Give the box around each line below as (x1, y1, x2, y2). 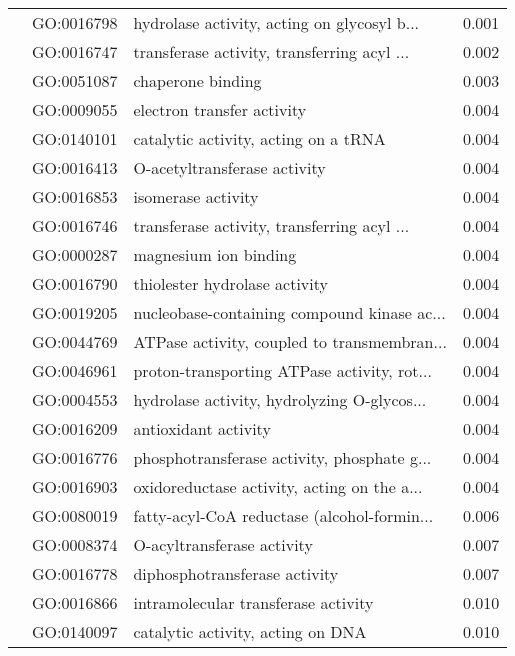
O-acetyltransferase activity (133, 156, 326, 179)
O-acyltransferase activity (133, 533, 313, 556)
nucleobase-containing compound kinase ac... (133, 301, 446, 324)
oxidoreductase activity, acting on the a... (133, 475, 423, 498)
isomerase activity (133, 185, 259, 208)
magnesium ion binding (133, 243, 297, 266)
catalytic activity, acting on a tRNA (133, 127, 386, 150)
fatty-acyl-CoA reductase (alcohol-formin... (133, 504, 434, 527)
